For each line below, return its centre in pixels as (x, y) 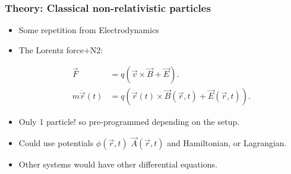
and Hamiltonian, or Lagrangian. (227, 143)
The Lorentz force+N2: (61, 49)
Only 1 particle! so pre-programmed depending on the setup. (129, 122)
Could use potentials (56, 143)
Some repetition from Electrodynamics (89, 30)
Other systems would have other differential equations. (118, 164)
